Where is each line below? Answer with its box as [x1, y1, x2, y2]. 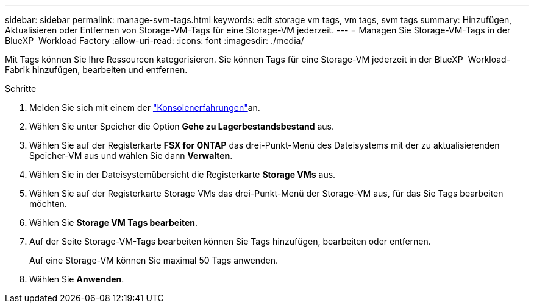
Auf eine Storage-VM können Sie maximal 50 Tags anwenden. [29, 255, 279, 265]
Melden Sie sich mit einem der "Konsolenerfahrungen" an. [29, 102, 260, 113]
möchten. [29, 198, 67, 209]
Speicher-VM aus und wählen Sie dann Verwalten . [29, 150, 233, 161]
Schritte [5, 83, 37, 94]
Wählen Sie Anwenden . [29, 274, 124, 284]
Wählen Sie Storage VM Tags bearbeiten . [29, 217, 198, 228]
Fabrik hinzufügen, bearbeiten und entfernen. [5, 65, 188, 75]
